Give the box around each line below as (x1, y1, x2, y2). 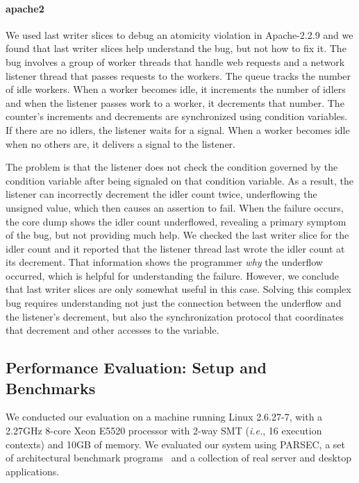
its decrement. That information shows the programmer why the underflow (6, 255, 323, 269)
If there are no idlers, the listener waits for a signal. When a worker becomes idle (6, 122, 350, 137)
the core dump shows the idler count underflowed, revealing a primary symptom (6, 214, 347, 228)
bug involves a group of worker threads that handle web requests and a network (6, 54, 345, 69)
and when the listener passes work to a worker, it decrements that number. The (6, 95, 344, 110)
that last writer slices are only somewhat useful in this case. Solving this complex (6, 282, 351, 296)
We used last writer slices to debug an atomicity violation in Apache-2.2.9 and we (6, 27, 353, 42)
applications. (6, 464, 60, 478)
